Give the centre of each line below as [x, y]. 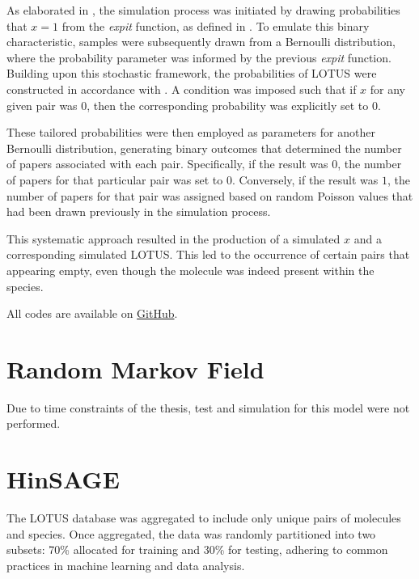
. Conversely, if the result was [305, 179]
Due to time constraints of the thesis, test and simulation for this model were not [208, 407]
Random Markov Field [135, 368]
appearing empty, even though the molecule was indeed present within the [190, 270]
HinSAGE [63, 479]
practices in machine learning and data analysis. [126, 565]
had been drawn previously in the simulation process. [139, 211]
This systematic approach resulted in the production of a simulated [174, 238]
